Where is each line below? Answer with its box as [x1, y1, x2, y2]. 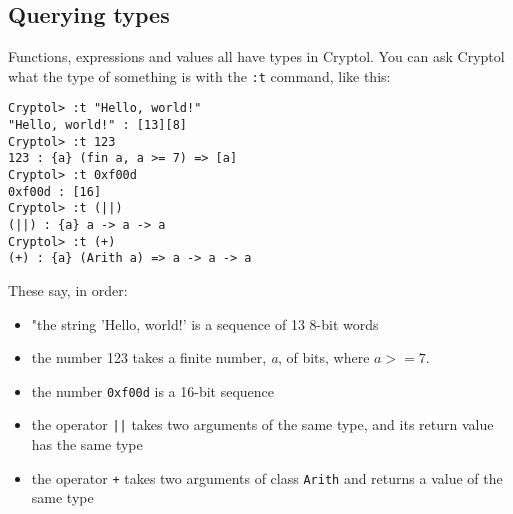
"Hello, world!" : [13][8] [8, 118, 187, 133]
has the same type [31, 434, 143, 455]
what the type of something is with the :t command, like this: [8, 65, 391, 86]
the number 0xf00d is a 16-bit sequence [31, 380, 275, 401]
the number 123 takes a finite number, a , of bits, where [31, 347, 370, 368]
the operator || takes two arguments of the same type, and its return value [31, 414, 494, 435]
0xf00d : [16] [8, 184, 102, 199]
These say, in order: [8, 280, 128, 301]
